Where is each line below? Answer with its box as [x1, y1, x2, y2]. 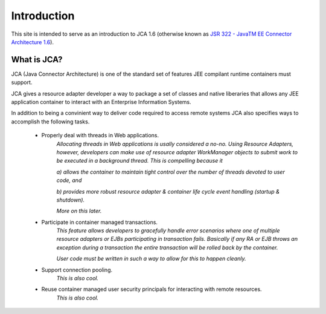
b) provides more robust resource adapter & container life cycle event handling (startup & [56, 188, 280, 195]
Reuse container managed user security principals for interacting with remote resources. [41, 286, 262, 293]
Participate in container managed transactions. [41, 218, 158, 226]
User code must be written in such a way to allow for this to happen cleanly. [56, 255, 247, 263]
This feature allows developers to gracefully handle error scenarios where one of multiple [56, 227, 280, 234]
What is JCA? [11, 54, 63, 65]
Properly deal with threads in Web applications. [41, 132, 159, 139]
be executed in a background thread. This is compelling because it [56, 157, 223, 165]
